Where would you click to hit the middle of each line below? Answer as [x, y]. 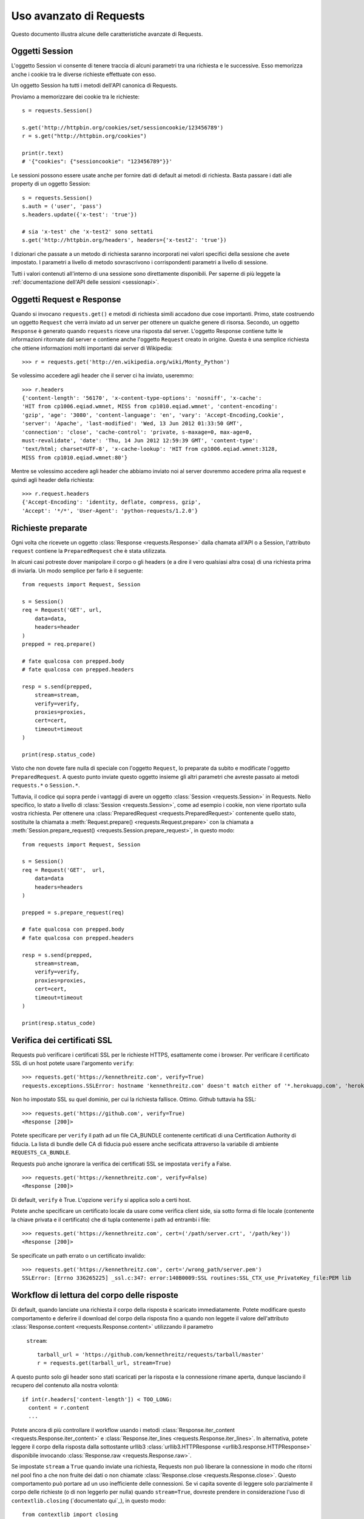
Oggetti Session [42, 51]
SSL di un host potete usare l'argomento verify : [73, 1063]
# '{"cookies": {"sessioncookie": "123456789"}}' [97, 162]
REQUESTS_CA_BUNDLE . [41, 1153]
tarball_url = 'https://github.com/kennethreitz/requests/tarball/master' [151, 1354]
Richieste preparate [49, 528]
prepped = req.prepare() [59, 644]
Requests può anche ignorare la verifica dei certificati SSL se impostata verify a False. [121, 1164]
